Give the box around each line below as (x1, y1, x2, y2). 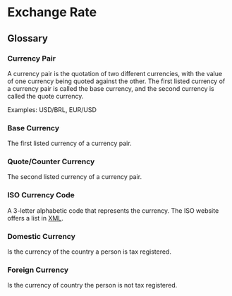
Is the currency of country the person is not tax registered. (7, 281, 178, 290)
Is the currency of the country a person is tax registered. (7, 247, 171, 256)
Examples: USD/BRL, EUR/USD (7, 105, 97, 113)
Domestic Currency (7, 231, 76, 241)
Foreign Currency (7, 265, 69, 275)
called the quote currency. (7, 92, 84, 100)
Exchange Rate (7, 4, 97, 20)
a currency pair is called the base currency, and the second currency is (7, 84, 214, 92)
